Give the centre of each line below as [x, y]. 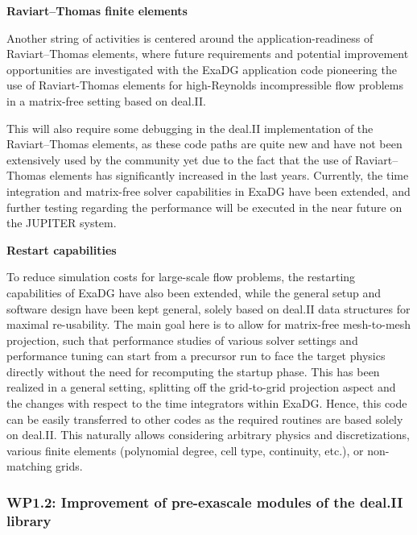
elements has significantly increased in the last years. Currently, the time [229, 175]
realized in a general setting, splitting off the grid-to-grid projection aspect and [201, 387]
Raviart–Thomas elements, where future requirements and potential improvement [208, 54]
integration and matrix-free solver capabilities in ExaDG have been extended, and [208, 191]
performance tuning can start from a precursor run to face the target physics [196, 356]
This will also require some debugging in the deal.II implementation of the [190, 128]
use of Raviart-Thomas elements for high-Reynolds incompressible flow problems [205, 85]
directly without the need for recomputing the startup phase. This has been [193, 371]
